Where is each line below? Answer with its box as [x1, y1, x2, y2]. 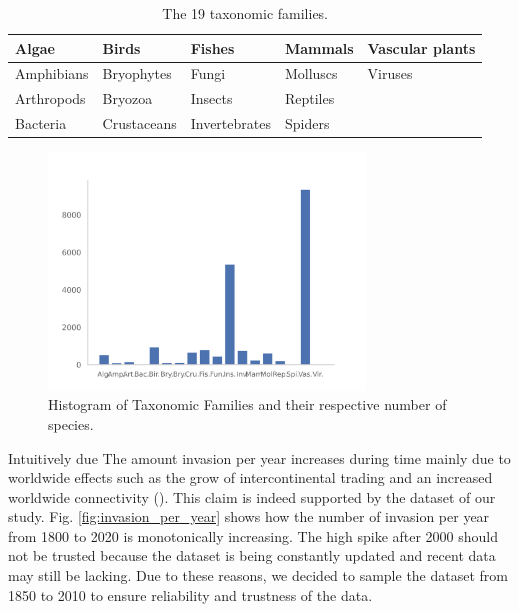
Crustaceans [102, 113, 177, 134]
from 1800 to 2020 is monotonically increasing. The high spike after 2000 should [8, 525, 499, 546]
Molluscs [284, 63, 338, 84]
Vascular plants [367, 37, 476, 58]
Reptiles [284, 88, 335, 109]
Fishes [190, 37, 235, 58]
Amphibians [15, 63, 89, 84]
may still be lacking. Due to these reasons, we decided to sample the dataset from [8, 565, 508, 586]
